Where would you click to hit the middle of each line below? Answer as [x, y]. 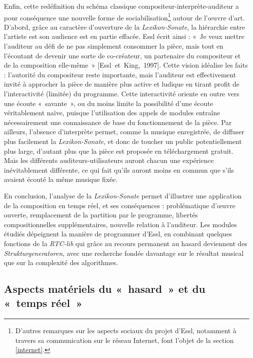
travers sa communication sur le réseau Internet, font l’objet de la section [125, 340]
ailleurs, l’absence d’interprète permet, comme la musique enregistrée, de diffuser [124, 132]
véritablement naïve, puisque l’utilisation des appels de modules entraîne [112, 113]
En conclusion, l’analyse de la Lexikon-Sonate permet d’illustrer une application [123, 195]
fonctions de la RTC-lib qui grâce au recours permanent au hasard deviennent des [126, 243]
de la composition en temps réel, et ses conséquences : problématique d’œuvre [120, 205]
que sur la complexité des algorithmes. [61, 262]
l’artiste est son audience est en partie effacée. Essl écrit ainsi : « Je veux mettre [124, 36]
